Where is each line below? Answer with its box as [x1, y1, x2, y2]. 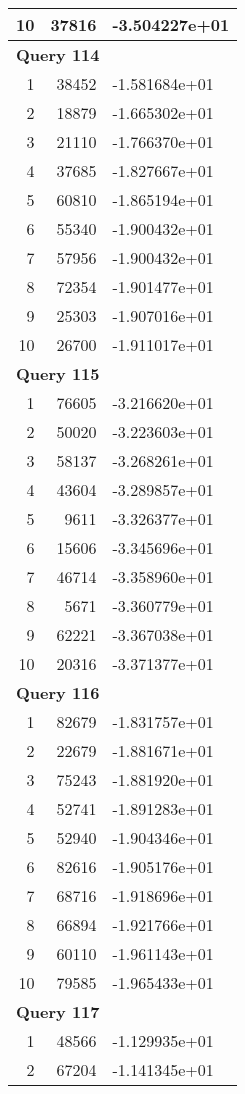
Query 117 [16, 1000, 100, 1023]
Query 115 [16, 362, 100, 385]
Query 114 [16, 43, 100, 66]
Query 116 [16, 681, 100, 704]
